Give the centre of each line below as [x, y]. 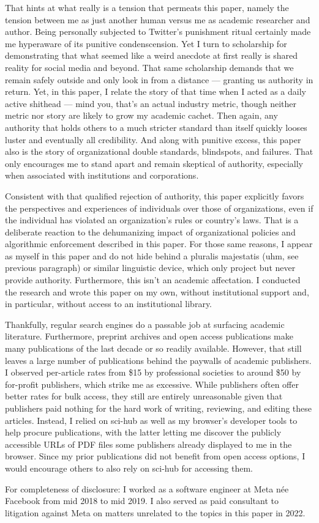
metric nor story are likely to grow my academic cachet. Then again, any [141, 115]
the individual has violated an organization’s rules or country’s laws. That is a [152, 220]
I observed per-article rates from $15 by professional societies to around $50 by [153, 372]
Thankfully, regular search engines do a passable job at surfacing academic [145, 324]
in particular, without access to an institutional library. [109, 304]
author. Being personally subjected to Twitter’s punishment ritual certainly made [158, 32]
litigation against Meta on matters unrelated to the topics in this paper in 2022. [155, 512]
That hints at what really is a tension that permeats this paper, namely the [147, 7]
